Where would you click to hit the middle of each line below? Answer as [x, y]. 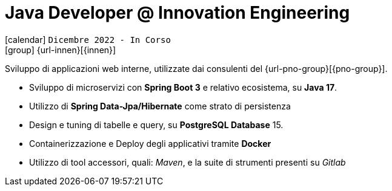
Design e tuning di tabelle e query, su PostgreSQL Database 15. [156, 125]
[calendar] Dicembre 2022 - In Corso [88, 39]
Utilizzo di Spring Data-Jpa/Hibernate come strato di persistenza [160, 106]
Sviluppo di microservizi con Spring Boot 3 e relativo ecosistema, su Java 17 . [183, 87]
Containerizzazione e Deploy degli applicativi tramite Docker [150, 143]
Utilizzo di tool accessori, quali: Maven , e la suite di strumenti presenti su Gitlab [188, 162]
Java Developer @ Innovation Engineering [178, 13]
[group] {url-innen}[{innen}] [61, 50]
